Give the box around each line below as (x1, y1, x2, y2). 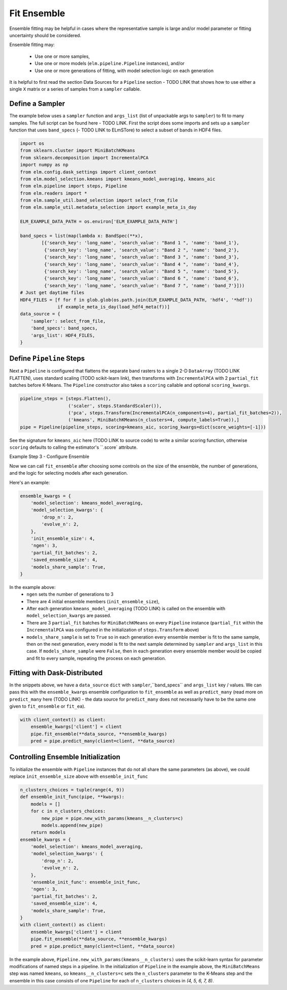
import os (20, 140, 45, 146)
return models (30, 830, 66, 835)
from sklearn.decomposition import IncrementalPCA (20, 155, 149, 160)
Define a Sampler (9, 100, 65, 108)
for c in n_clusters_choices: (30, 808, 106, 814)
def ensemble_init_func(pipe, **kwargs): (20, 794, 125, 800)
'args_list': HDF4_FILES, (30, 333, 95, 338)
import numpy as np (20, 162, 68, 168)
